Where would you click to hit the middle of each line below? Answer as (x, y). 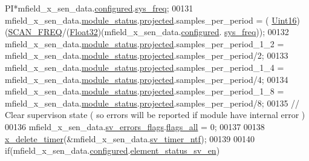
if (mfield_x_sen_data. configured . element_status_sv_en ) (112, 150)
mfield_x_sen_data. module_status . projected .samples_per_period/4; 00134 (147, 79)
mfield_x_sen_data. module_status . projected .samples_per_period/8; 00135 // (152, 103)
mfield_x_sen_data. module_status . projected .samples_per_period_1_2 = (145, 43)
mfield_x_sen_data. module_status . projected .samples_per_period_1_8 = (145, 91)
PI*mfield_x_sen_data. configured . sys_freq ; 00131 (99, 8)
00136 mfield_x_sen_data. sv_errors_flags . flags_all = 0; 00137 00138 (135, 126)
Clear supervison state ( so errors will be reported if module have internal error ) (155, 115)
